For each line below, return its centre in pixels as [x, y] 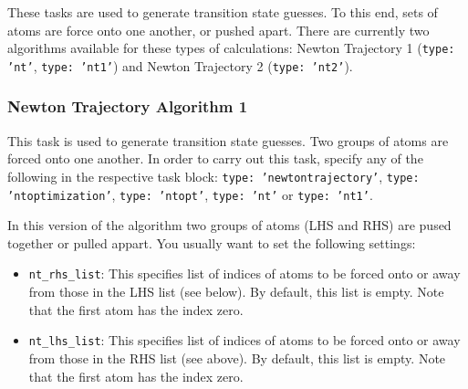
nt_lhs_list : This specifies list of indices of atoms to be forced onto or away [244, 340]
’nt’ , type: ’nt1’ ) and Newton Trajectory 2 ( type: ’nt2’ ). [180, 65]
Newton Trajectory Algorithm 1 [128, 106]
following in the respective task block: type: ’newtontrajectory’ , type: [213, 176]
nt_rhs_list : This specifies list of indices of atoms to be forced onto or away [244, 273]
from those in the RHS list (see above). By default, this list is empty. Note [237, 357]
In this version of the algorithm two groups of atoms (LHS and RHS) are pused [229, 225]
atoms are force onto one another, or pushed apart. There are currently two [218, 30]
